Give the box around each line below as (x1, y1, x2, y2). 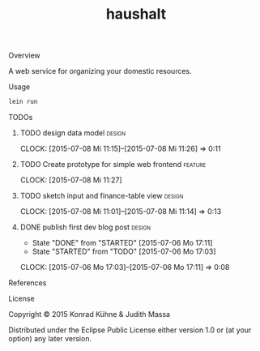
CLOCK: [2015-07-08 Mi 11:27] (19, 175, 123, 185)
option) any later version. (8, 334, 92, 344)
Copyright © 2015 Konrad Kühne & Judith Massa (8, 310, 171, 319)
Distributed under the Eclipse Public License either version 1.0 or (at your (8, 325, 252, 335)
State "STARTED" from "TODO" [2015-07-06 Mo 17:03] (32, 246, 216, 256)
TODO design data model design (19, 128, 126, 138)
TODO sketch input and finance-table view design (19, 191, 184, 201)
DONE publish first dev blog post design (19, 222, 151, 232)
